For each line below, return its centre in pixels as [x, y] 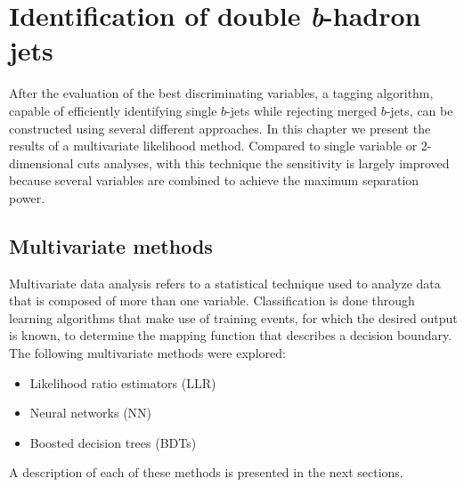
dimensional [41, 162]
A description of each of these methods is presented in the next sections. [206, 472]
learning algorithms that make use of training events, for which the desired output [233, 317]
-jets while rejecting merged [302, 110]
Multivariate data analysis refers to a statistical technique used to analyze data [225, 283]
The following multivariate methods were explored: [147, 353]
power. [27, 197]
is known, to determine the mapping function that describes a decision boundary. [231, 335]
